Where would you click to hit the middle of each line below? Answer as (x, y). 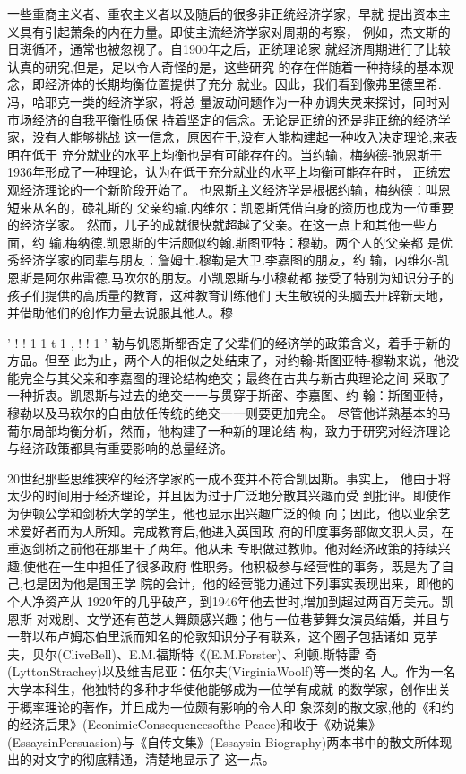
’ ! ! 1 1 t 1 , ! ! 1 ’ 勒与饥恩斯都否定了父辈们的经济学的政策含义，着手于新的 (229, 342)
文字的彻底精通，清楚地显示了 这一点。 (160, 759)
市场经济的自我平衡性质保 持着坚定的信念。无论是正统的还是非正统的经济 (223, 119)
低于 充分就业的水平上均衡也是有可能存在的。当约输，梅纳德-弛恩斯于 (237, 154)
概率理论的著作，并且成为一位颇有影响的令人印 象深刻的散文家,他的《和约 (237, 706)
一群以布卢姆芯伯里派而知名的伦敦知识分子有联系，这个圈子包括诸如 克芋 (223, 636)
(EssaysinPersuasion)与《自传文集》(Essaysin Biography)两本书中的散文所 (217, 741)
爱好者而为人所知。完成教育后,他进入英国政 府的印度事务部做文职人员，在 (237, 530)
